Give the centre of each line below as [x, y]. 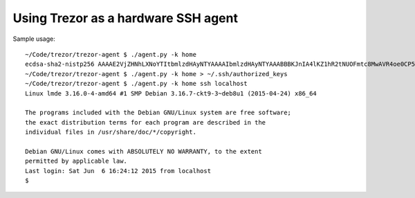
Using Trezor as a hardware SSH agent [126, 18]
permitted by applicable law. [76, 161]
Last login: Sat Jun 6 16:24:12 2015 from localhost [118, 171]
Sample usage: [34, 39]
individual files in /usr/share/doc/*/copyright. [111, 132]
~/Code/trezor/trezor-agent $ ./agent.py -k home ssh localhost [137, 84]
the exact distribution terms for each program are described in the [146, 122]
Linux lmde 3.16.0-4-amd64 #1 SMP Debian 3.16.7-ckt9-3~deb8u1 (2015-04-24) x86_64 [171, 93]
